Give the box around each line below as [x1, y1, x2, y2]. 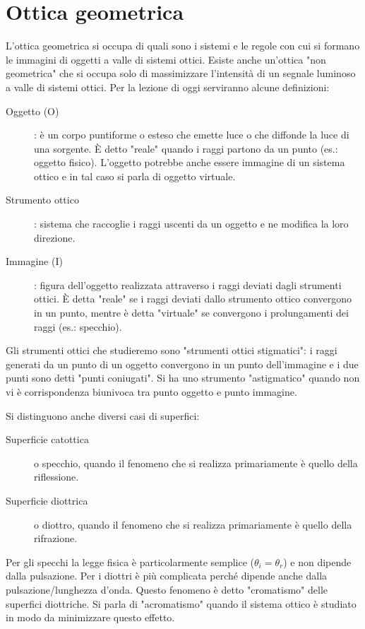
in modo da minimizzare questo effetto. [6, 610, 175, 625]
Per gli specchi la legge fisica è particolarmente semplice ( [6, 554, 255, 569]
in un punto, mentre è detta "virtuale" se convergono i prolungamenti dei [34, 305, 349, 320]
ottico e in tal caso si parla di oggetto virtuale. [34, 168, 236, 183]
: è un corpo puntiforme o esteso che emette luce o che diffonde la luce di [34, 127, 349, 142]
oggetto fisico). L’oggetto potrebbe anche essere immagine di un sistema [34, 155, 345, 170]
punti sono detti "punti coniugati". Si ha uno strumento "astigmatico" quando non [6, 370, 360, 385]
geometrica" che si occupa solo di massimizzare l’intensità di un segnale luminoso [6, 66, 356, 81]
